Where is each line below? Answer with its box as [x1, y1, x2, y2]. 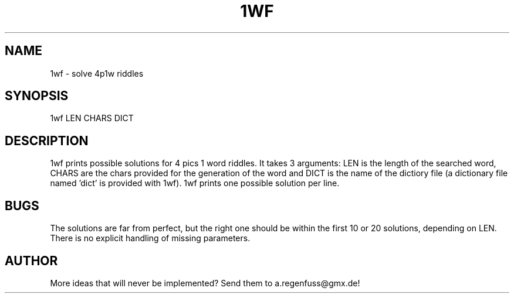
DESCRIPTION [5, 133, 89, 148]
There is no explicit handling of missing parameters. [50, 233, 251, 244]
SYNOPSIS [5, 88, 69, 104]
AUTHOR [5, 253, 58, 268]
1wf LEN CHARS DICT [50, 113, 134, 124]
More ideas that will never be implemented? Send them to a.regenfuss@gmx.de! [50, 278, 360, 288]
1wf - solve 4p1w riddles [50, 68, 144, 78]
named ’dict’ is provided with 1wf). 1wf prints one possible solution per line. [50, 178, 340, 189]
